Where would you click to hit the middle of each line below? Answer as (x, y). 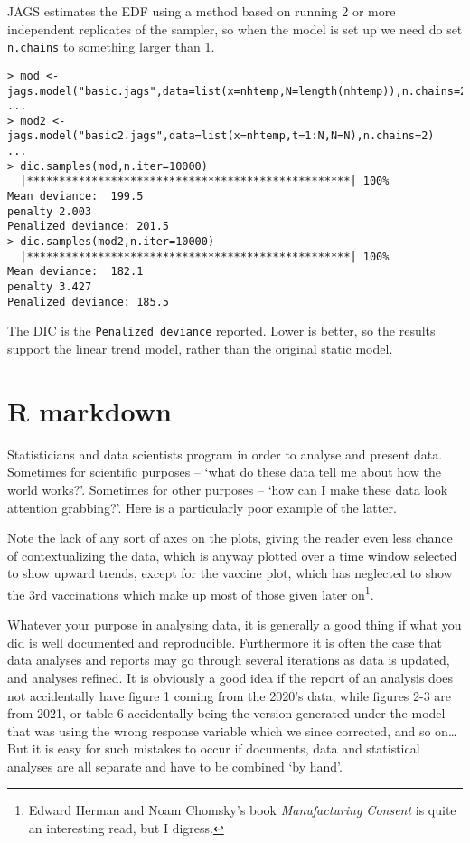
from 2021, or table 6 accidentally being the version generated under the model (226, 713)
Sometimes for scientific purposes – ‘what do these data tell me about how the (224, 472)
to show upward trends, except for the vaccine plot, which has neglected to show (230, 573)
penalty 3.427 (50, 287)
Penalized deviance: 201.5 (88, 227)
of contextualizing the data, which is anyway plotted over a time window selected (232, 555)
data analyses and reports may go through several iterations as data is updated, (229, 660)
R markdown (89, 410)
